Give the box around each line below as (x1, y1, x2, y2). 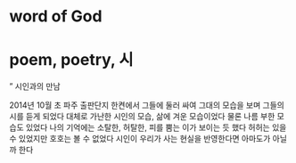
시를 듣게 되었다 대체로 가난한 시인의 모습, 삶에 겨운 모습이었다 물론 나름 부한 (9, 111, 275, 122)
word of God (9, 6, 103, 27)
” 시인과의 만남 (9, 81, 61, 92)
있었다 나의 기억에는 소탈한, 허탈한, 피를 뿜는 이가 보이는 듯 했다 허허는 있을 (25, 122, 287, 133)
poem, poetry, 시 (9, 50, 134, 70)
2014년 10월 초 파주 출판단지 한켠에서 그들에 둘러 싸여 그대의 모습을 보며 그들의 (9, 100, 285, 110)
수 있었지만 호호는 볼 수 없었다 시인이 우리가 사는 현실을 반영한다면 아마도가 (9, 134, 271, 144)
